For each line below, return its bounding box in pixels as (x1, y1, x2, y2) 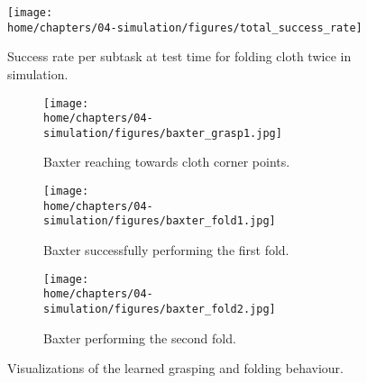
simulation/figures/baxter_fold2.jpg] (43, 302, 276, 315)
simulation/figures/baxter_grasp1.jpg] (43, 126, 282, 140)
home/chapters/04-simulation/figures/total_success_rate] (7, 21, 362, 34)
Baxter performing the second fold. (43, 328, 236, 347)
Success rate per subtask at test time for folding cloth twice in (7, 47, 352, 66)
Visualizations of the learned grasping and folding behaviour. (7, 359, 344, 378)
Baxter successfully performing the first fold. (43, 241, 289, 260)
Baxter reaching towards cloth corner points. (43, 152, 290, 171)
